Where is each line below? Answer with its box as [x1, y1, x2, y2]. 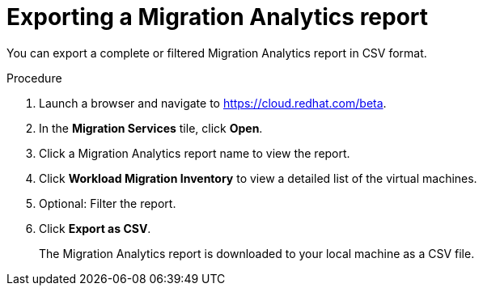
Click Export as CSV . [39, 221, 151, 235]
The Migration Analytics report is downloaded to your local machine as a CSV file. [39, 246, 475, 260]
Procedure [6, 70, 62, 85]
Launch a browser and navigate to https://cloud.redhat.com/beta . [39, 95, 387, 110]
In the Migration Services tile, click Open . [39, 121, 263, 135]
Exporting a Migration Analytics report [6, 3, 429, 31]
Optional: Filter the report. [39, 196, 176, 210]
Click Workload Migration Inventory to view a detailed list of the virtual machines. [39, 171, 477, 185]
